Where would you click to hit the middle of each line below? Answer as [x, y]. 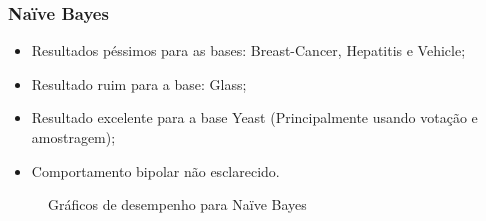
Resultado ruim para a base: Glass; [139, 83]
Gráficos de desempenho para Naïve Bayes [177, 204]
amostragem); [73, 137]
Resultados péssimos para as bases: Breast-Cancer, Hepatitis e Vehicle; [248, 50]
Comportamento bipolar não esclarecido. [155, 170]
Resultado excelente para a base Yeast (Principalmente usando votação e [254, 117]
